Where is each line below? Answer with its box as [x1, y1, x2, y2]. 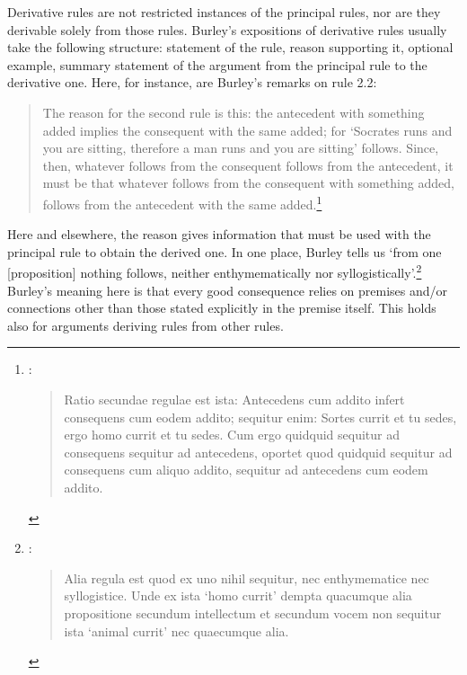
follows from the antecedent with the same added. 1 [42, 191, 322, 213]
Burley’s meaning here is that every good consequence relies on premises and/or [7, 280, 448, 299]
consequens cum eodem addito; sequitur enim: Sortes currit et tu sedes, [64, 407, 457, 426]
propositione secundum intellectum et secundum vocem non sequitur [64, 603, 442, 622]
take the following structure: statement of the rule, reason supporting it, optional [7, 38, 454, 57]
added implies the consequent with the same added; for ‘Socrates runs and [42, 120, 453, 139]
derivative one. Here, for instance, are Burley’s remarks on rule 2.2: [7, 73, 377, 92]
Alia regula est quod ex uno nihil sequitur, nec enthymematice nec [64, 568, 429, 587]
